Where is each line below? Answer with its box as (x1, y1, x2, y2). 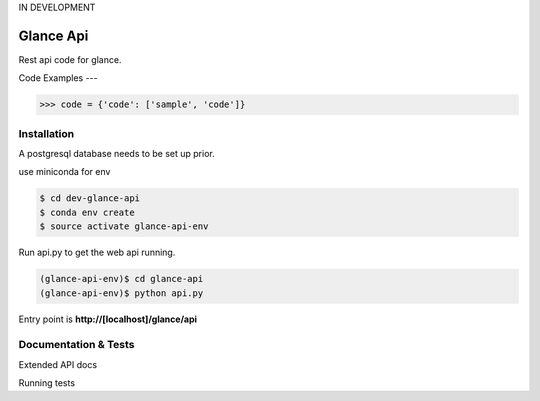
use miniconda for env (18, 166, 111, 178)
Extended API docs (18, 358, 98, 370)
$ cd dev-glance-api (39, 193, 140, 204)
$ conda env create (39, 206, 135, 218)
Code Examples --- (18, 72, 99, 84)
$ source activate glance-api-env (39, 221, 209, 232)
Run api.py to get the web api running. (18, 246, 176, 259)
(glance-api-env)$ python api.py (39, 287, 204, 299)
